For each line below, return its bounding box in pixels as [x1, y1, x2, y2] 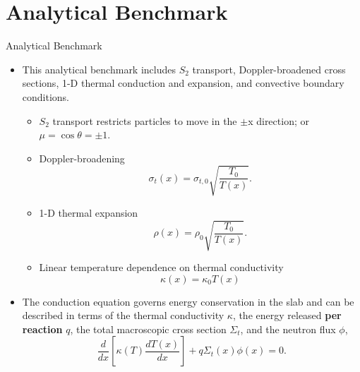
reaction [22, 321, 63, 336]
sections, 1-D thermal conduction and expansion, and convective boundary [22, 76, 344, 90]
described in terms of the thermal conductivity [22, 308, 224, 323]
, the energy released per [232, 308, 342, 323]
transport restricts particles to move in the [52, 113, 237, 128]
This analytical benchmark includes [22, 61, 176, 76]
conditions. [22, 89, 70, 104]
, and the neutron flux [240, 321, 336, 336]
